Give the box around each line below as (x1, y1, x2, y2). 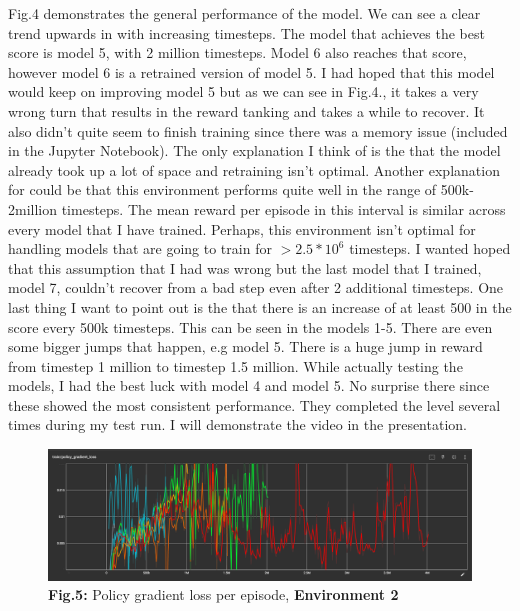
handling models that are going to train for (8, 238, 272, 259)
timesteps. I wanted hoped (349, 238, 511, 259)
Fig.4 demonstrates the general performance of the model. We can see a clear (8, 3, 481, 23)
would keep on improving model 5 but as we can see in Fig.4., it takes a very (8, 81, 479, 102)
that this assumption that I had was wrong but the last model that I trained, (8, 257, 482, 278)
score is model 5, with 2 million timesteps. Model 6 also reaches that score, (8, 42, 467, 63)
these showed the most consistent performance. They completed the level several (8, 394, 501, 415)
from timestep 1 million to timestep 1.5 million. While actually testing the (8, 355, 463, 376)
